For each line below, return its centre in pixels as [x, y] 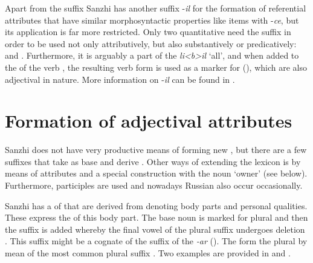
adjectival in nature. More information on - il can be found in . [120, 79]
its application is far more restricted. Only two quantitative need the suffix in [148, 32]
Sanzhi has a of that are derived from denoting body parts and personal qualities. [156, 205]
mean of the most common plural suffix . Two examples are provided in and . [148, 253]
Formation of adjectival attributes [149, 121]
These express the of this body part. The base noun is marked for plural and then [156, 217]
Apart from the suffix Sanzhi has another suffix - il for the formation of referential [156, 8]
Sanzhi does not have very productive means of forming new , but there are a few [156, 150]
